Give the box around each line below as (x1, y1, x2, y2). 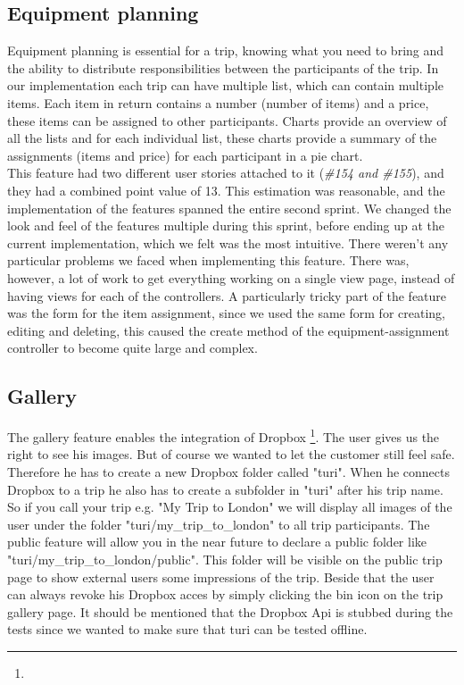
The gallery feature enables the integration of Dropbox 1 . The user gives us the (7, 425, 440, 446)
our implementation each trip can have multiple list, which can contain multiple (7, 76, 443, 95)
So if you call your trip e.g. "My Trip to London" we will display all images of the (7, 497, 452, 516)
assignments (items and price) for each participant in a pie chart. (7, 146, 363, 164)
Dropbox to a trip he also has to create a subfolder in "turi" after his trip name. (7, 480, 443, 498)
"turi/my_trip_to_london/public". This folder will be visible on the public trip (7, 549, 443, 568)
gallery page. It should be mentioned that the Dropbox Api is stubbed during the (7, 602, 453, 621)
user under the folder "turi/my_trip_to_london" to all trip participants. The (7, 514, 430, 533)
